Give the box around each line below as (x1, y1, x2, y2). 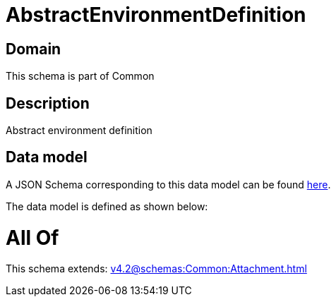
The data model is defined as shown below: (6, 200, 208, 212)
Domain (6, 40, 61, 58)
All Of (6, 225, 59, 250)
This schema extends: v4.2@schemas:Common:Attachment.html (6, 262, 307, 275)
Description (6, 94, 90, 112)
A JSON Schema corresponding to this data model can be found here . (6, 178, 331, 191)
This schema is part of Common (6, 70, 155, 83)
